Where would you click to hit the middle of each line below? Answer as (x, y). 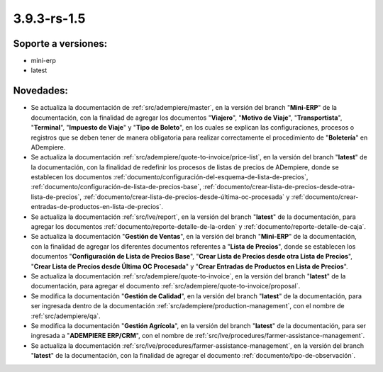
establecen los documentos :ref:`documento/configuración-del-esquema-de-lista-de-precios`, (170, 177)
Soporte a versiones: (60, 44)
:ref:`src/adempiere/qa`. (66, 316)
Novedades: (41, 91)
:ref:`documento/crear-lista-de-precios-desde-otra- (279, 187)
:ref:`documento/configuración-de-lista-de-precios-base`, (116, 187)
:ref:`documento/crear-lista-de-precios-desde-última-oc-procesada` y (186, 197)
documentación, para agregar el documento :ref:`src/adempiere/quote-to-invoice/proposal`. (166, 286)
